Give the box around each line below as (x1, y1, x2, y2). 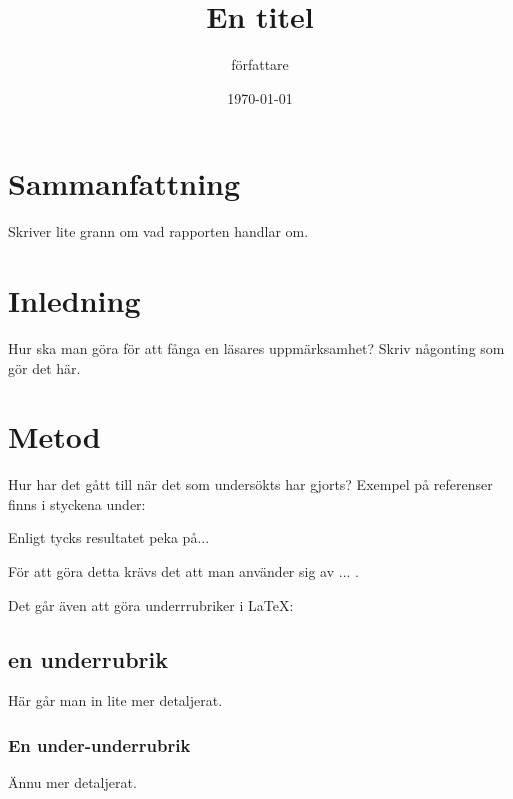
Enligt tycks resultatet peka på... (8, 527, 210, 548)
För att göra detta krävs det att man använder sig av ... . (8, 561, 359, 582)
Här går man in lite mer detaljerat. (8, 690, 223, 711)
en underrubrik (8, 643, 168, 674)
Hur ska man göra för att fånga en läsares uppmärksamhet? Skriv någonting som (8, 337, 505, 358)
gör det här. (8, 357, 81, 378)
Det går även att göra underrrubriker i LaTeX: (8, 594, 294, 615)
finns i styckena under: (8, 493, 146, 514)
